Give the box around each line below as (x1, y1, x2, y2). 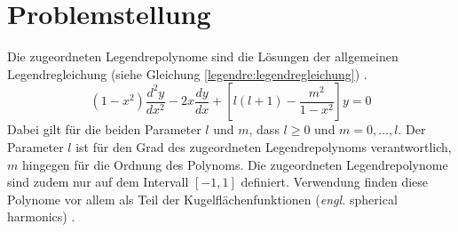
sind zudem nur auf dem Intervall (7, 172, 189, 191)
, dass (249, 120, 280, 139)
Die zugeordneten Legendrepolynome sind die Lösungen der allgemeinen (7, 47, 399, 66)
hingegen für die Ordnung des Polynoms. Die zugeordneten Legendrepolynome (21, 155, 448, 173)
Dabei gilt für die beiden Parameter (7, 120, 201, 139)
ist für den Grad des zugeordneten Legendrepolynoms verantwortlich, (75, 137, 452, 156)
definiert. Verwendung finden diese (241, 172, 429, 191)
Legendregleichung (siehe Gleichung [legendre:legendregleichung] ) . (7, 64, 367, 83)
